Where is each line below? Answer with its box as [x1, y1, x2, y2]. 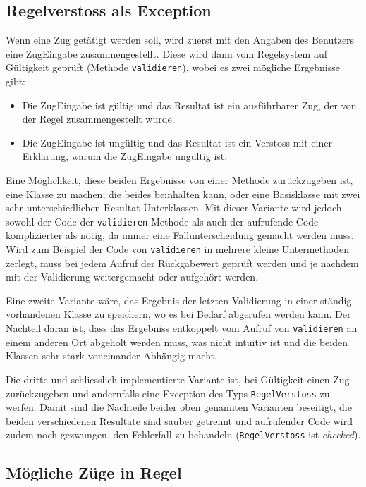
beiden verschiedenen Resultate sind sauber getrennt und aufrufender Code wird [6, 413, 353, 428]
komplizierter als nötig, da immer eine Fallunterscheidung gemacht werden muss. [6, 228, 354, 242]
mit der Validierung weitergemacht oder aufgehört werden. [6, 269, 259, 284]
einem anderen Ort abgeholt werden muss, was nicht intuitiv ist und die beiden [6, 334, 348, 349]
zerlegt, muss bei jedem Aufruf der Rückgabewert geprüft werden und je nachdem [6, 255, 359, 270]
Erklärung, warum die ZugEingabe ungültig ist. [22, 149, 228, 164]
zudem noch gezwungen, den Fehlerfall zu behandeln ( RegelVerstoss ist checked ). [6, 427, 361, 442]
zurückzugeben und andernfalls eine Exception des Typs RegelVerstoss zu [6, 386, 330, 400]
